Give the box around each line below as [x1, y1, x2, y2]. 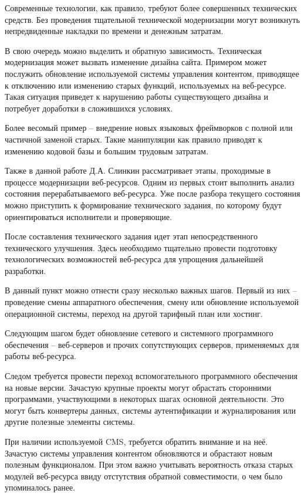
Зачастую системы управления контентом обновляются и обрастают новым [5, 447, 273, 459]
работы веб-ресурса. [5, 350, 76, 362]
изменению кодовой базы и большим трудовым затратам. [5, 144, 209, 157]
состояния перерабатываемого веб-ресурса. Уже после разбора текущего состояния [5, 187, 300, 200]
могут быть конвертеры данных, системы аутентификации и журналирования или [5, 404, 296, 416]
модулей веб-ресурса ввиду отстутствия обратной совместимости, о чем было [5, 469, 283, 482]
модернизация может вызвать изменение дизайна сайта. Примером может [5, 56, 267, 68]
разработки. [5, 264, 46, 276]
